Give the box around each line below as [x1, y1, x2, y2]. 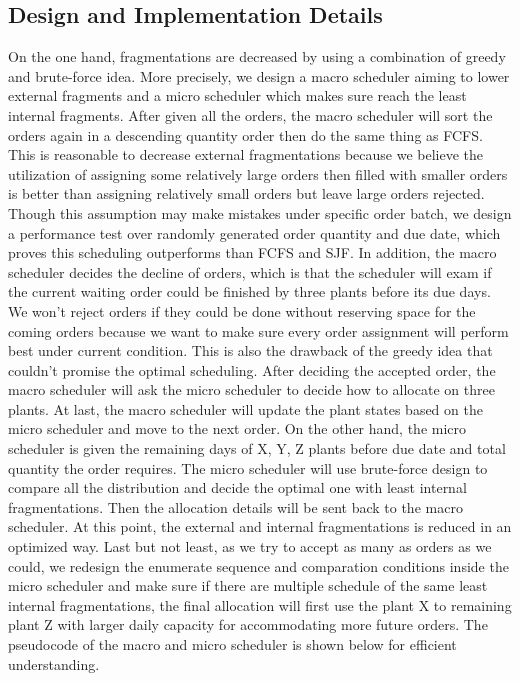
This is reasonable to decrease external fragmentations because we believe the [8, 144, 483, 165]
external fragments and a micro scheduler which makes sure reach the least [8, 85, 467, 106]
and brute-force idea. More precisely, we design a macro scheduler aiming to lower [8, 65, 510, 86]
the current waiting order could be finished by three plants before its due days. [8, 281, 491, 302]
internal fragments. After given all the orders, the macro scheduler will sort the [8, 104, 493, 125]
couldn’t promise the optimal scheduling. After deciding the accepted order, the [8, 359, 496, 380]
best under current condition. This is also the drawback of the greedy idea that [8, 340, 493, 361]
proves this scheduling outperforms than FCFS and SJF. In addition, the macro [8, 242, 497, 263]
